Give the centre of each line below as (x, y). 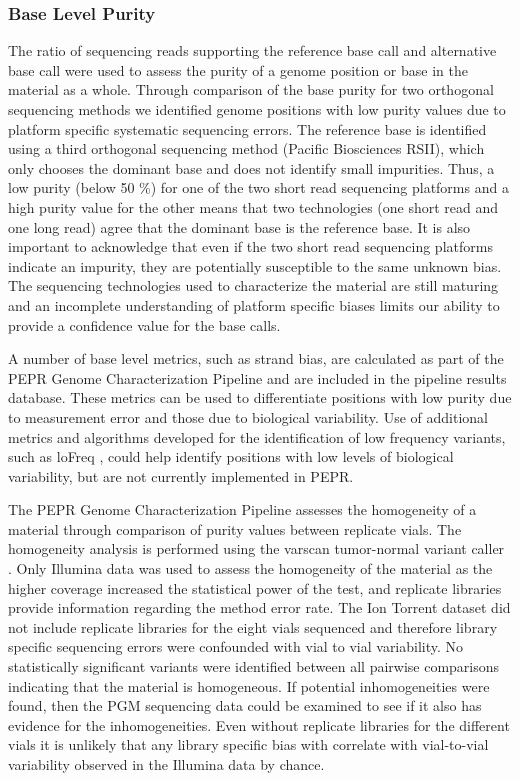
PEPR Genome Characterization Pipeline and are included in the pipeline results (257, 377)
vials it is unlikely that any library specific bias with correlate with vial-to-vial (248, 744)
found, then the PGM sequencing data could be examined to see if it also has (245, 705)
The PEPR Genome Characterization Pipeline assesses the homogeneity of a (242, 509)
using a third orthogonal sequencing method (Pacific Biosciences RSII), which (246, 148)
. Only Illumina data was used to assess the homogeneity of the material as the (250, 568)
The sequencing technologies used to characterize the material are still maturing (253, 285)
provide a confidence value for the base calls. (144, 324)
